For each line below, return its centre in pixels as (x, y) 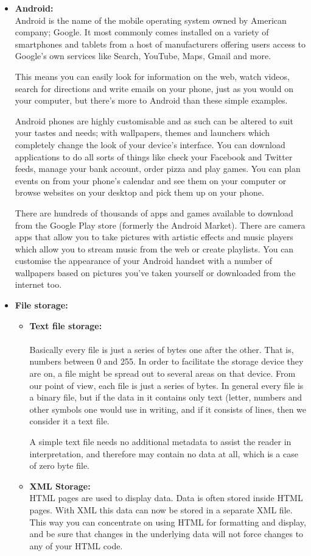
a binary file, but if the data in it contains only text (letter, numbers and (166, 397)
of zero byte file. (60, 465)
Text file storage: (66, 325)
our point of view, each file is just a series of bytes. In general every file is (166, 385)
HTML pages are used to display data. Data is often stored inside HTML (166, 498)
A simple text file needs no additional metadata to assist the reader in (160, 441)
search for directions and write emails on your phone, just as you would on (154, 88)
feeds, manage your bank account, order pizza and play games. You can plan (158, 169)
